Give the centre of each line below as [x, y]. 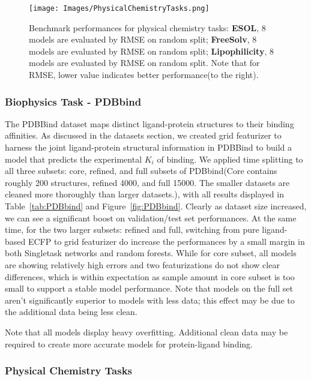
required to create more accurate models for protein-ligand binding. [129, 343]
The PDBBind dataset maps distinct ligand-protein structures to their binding [149, 123]
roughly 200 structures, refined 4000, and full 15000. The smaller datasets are [147, 182]
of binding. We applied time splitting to [230, 159]
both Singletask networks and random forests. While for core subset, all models [151, 253]
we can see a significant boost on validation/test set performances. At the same [151, 217]
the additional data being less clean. [71, 312]
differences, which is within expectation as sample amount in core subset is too [150, 276]
